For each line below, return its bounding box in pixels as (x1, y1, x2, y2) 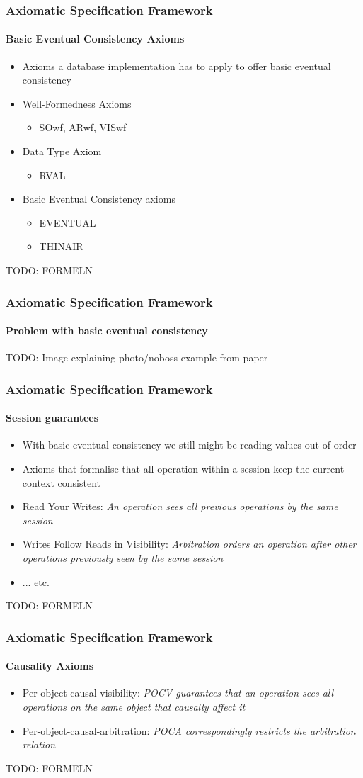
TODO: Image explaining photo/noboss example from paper (6, 350, 268, 365)
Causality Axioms (6, 658, 94, 673)
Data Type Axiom (22, 144, 102, 159)
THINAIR (39, 239, 83, 254)
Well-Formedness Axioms (22, 96, 132, 111)
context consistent (22, 475, 100, 490)
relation (22, 737, 56, 752)
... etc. (22, 574, 50, 589)
